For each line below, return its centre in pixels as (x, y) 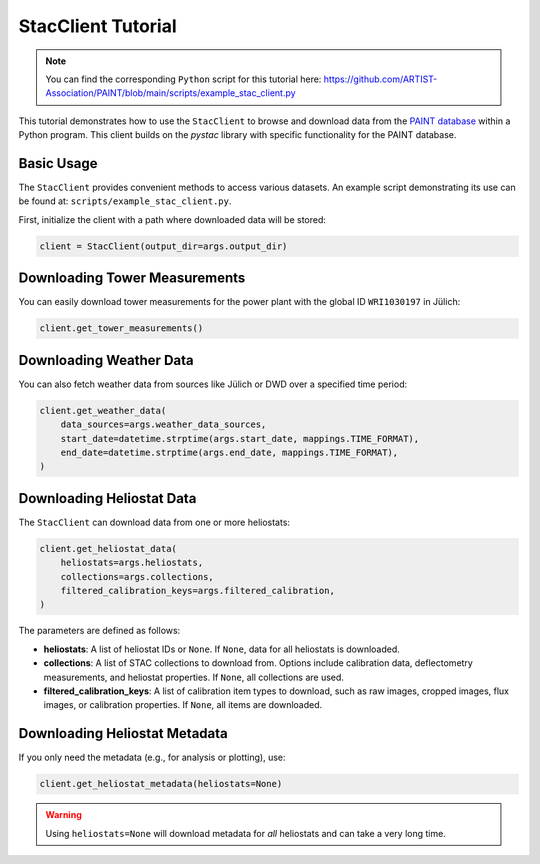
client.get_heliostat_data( (108, 548)
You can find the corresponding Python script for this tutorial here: (183, 79)
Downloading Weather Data (106, 360)
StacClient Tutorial (97, 26)
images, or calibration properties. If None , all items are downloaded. (183, 705)
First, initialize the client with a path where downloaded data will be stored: (172, 219)
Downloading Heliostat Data (107, 498)
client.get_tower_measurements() (121, 328)
